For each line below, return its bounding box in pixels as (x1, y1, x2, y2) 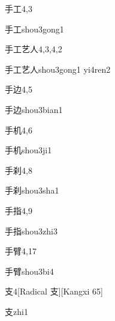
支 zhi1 (5, 305, 28, 317)
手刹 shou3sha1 (5, 184, 59, 197)
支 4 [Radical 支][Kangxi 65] (5, 285, 103, 298)
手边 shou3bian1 (5, 103, 63, 115)
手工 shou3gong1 (5, 22, 64, 35)
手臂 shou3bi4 (5, 264, 54, 277)
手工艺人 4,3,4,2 (5, 43, 62, 55)
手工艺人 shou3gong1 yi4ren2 (5, 63, 111, 75)
